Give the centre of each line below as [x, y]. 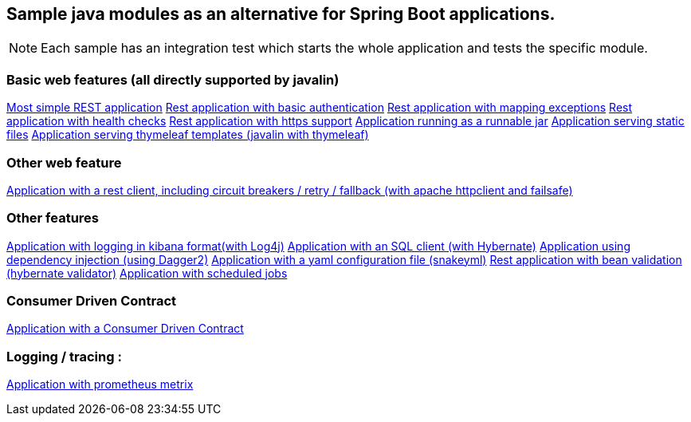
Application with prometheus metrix [100, 385]
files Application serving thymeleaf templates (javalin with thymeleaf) [188, 135]
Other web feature [64, 162]
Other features [53, 218]
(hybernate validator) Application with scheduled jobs [147, 273]
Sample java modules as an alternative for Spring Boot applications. [281, 14]
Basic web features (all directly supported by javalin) [173, 79]
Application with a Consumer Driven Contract [125, 329]
